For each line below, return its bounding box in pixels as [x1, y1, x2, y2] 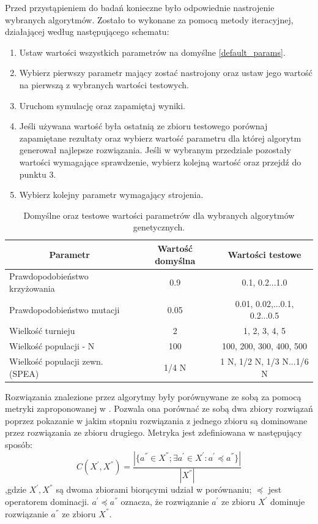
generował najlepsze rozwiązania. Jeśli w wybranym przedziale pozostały [19, 143, 292, 156]
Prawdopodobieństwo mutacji [9, 303, 120, 316]
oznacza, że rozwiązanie [120, 495, 209, 508]
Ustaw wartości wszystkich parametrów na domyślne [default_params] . [19, 45, 286, 58]
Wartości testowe [227, 248, 301, 260]
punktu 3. [19, 167, 56, 180]
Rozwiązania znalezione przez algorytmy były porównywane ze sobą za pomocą [5, 390, 301, 403]
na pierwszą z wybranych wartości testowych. [19, 78, 189, 91]
